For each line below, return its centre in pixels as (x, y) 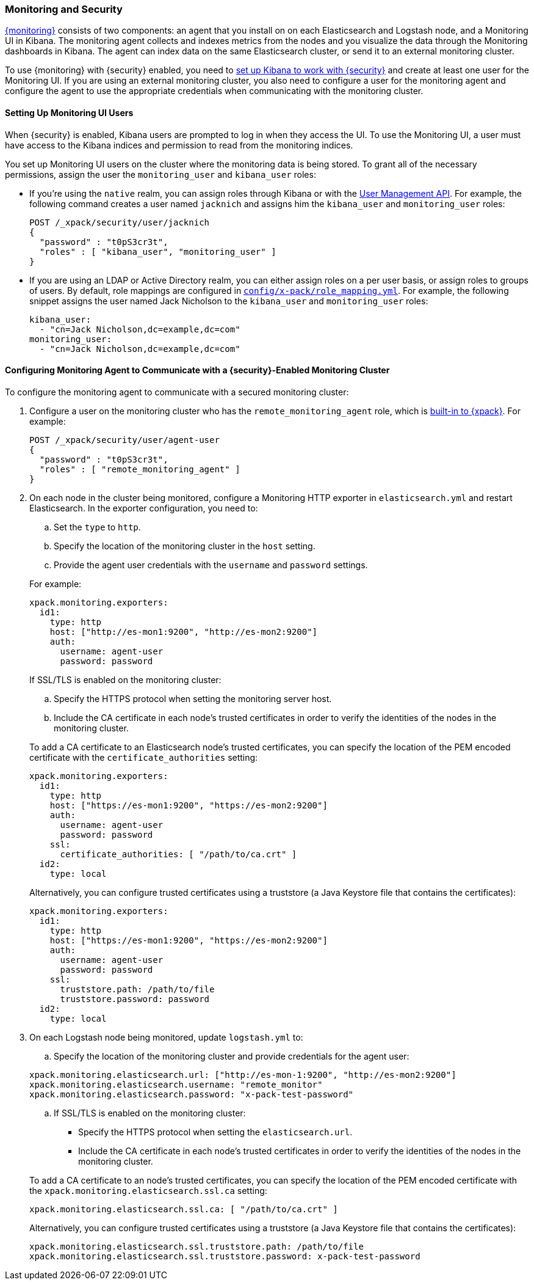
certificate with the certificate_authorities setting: (144, 757)
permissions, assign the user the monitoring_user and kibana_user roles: (161, 174)
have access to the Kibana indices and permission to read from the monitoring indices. (179, 145)
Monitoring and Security (64, 9)
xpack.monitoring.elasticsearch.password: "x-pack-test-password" (192, 1094)
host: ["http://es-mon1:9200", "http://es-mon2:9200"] (184, 632)
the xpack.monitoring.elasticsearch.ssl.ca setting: (148, 1190)
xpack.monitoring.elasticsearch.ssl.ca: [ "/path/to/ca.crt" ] (184, 1209)
